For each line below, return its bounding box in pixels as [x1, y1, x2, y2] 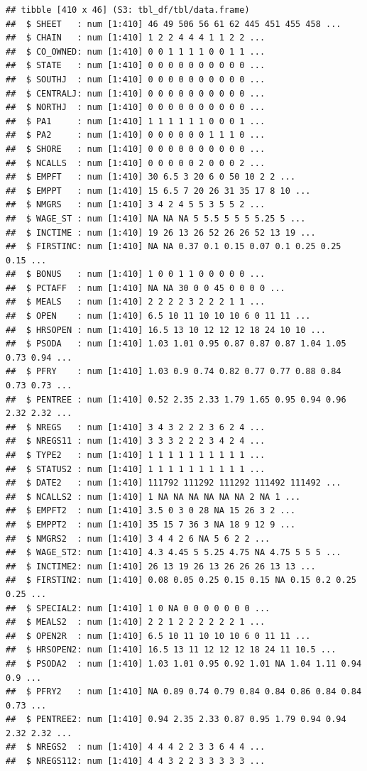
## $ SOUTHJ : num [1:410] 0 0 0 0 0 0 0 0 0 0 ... [6, 74, 265, 84]
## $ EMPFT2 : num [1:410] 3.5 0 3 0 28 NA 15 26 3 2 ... [6, 505, 296, 516]
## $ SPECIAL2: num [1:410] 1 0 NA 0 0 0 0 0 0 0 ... [6, 603, 270, 613]
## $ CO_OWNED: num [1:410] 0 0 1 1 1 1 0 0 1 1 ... [6, 46, 265, 57]
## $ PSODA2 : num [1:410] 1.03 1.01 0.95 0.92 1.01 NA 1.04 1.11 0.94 [6, 658, 362, 669]
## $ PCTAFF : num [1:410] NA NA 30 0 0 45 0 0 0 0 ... [6, 283, 285, 293]
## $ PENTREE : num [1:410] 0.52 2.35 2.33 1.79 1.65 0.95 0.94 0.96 [6, 394, 346, 405]
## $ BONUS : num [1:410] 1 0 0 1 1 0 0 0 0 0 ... [6, 269, 265, 280]
